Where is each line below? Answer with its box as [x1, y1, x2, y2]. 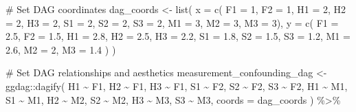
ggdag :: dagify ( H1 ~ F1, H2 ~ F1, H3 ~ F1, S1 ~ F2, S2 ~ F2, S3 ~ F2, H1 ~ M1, [5, 78, 348, 93]
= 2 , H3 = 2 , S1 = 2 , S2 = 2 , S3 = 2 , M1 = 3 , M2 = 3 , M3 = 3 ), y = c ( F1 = [5, 15, 339, 30]
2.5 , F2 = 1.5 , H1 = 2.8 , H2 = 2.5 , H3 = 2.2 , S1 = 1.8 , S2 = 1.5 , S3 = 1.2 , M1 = [5, 29, 351, 43]
